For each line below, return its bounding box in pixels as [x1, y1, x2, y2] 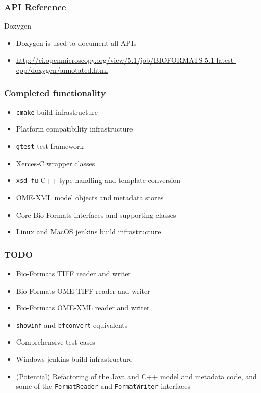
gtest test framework [16, 141, 84, 151]
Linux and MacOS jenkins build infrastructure [16, 226, 161, 237]
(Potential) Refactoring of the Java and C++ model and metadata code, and [16, 371, 257, 381]
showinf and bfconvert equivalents [16, 319, 128, 330]
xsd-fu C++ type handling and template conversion [16, 175, 181, 186]
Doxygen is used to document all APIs [16, 37, 137, 48]
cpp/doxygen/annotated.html [16, 65, 108, 75]
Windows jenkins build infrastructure [16, 354, 133, 364]
